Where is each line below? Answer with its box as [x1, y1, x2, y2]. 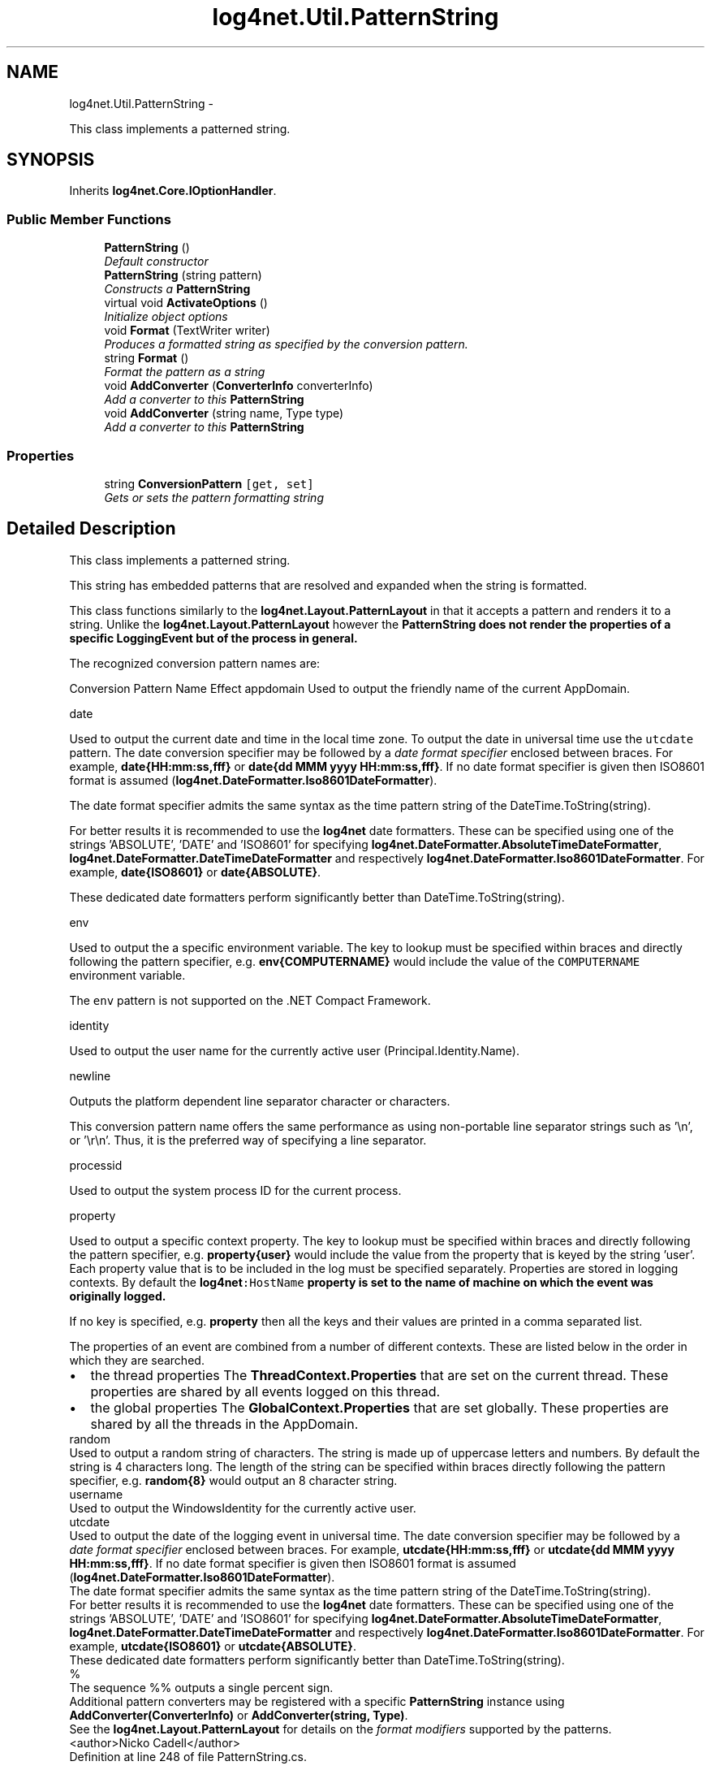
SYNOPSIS [6, 149, 95, 171]
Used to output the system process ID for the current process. [69, 1183, 402, 1197]
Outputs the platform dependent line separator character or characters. [69, 1093, 450, 1108]
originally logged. [69, 1288, 166, 1303]
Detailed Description [6, 518, 176, 539]
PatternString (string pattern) [104, 268, 262, 283]
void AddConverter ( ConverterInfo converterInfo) [104, 379, 373, 393]
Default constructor [104, 254, 209, 269]
